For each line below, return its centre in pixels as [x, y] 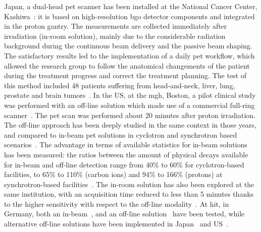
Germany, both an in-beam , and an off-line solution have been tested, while [124, 214]
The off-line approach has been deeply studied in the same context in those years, [130, 125]
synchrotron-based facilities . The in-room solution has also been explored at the [129, 184]
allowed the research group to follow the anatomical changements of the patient [127, 65]
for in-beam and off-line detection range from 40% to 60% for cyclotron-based [124, 164]
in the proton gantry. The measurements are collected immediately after [116, 26]
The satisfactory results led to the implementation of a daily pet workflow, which [129, 55]
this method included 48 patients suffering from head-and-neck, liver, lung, [120, 85]
